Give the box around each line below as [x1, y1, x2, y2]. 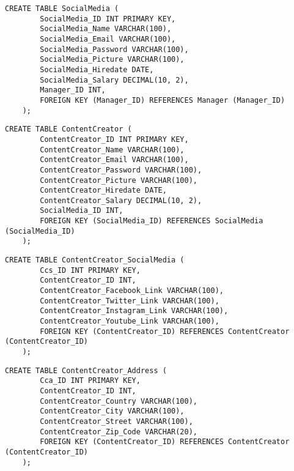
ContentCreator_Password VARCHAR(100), [40, 165, 202, 174]
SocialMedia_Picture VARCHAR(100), [40, 55, 185, 64]
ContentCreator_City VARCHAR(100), [40, 407, 185, 416]
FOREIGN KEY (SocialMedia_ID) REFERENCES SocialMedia [40, 217, 263, 226]
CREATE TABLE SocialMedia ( [5, 4, 119, 13]
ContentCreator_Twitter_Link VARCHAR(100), [40, 296, 219, 305]
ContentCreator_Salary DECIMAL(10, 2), [40, 196, 202, 205]
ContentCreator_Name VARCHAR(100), [40, 145, 185, 154]
